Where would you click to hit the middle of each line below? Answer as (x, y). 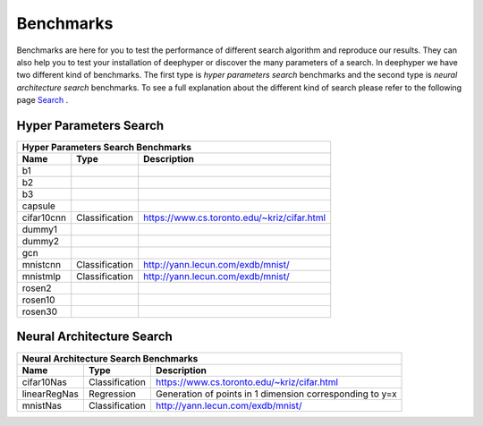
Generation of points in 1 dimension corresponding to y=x (276, 394)
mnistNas (42, 405)
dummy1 (40, 230)
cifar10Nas (44, 382)
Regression (112, 394)
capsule (38, 206)
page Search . (42, 100)
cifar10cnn (44, 217)
